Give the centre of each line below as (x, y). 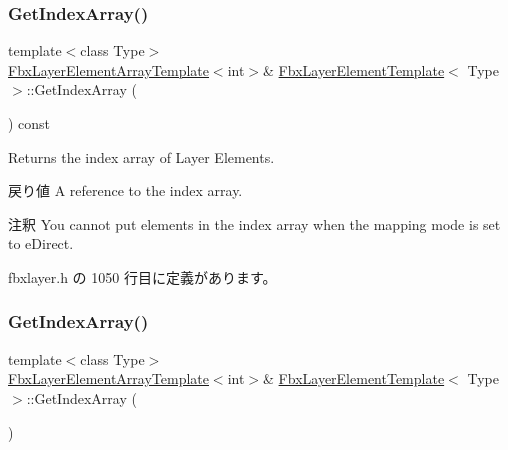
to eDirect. (41, 243)
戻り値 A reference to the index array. (125, 190)
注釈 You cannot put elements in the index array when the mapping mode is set (254, 223)
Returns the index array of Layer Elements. (141, 156)
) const (29, 123)
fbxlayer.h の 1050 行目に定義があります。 (142, 276)
